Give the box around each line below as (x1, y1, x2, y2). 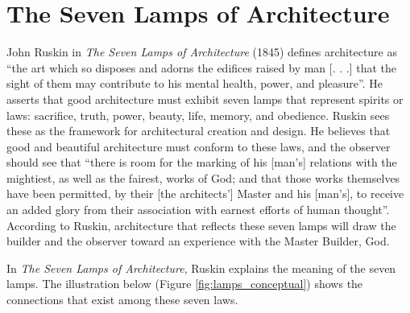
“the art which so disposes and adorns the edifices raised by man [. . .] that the (6, 59, 397, 76)
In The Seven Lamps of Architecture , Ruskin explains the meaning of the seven (6, 259, 396, 276)
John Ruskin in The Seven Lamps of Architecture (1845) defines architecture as (6, 43, 397, 60)
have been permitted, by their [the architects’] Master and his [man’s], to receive (6, 185, 404, 202)
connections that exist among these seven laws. (6, 291, 238, 308)
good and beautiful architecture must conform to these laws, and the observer (6, 138, 391, 154)
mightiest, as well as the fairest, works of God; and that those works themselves (6, 169, 400, 186)
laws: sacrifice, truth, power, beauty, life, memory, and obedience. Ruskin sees (6, 106, 390, 123)
